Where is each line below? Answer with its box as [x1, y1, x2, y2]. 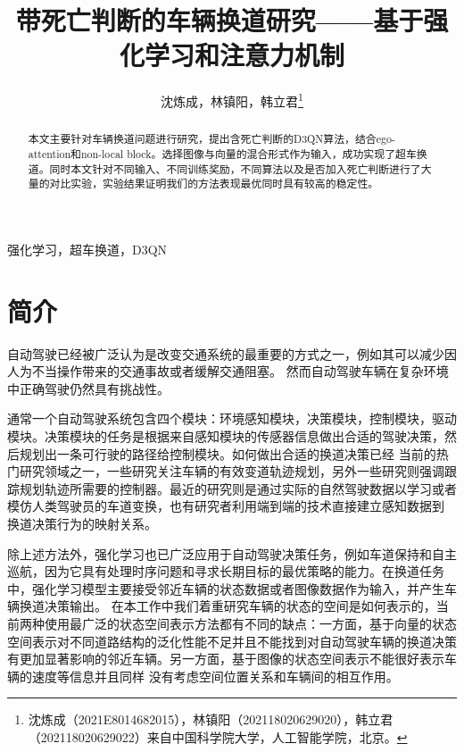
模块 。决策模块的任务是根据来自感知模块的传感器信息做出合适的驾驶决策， [7, 427, 444, 446]
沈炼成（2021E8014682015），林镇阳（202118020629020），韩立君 [28, 710, 394, 729]
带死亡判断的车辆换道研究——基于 [15, 2, 424, 38]
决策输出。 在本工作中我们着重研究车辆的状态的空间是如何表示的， [44, 597, 436, 615]
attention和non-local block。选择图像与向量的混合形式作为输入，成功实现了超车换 [28, 146, 427, 162]
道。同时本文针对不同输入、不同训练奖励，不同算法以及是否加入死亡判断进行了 [28, 161, 421, 176]
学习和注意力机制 [144, 37, 344, 73]
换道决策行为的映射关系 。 [7, 514, 157, 533]
